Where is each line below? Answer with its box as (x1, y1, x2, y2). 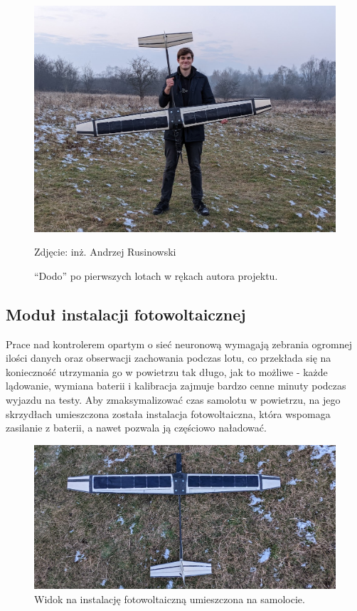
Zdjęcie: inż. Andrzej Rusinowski (34, 244, 176, 259)
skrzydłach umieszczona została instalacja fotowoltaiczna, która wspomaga (6, 406, 331, 421)
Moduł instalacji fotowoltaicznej (6, 303, 246, 325)
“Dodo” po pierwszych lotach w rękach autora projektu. (34, 268, 278, 283)
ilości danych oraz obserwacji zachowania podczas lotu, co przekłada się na (6, 350, 331, 365)
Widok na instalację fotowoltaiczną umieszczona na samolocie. (34, 591, 305, 606)
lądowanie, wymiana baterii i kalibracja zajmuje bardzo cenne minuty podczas (6, 378, 346, 393)
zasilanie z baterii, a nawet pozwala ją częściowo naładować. (6, 420, 267, 435)
